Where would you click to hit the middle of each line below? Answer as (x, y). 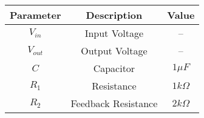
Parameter (36, 15)
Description (114, 15)
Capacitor (114, 68)
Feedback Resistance (114, 103)
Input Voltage (114, 33)
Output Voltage (114, 51)
